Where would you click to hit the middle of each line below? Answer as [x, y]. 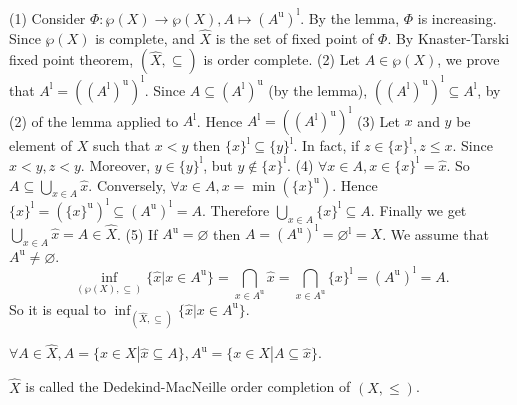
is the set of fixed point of [294, 37]
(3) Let [379, 120]
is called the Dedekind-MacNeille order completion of [188, 386]
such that [121, 145]
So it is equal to [57, 308]
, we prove [468, 59]
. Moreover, [115, 164]
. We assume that [435, 233]
